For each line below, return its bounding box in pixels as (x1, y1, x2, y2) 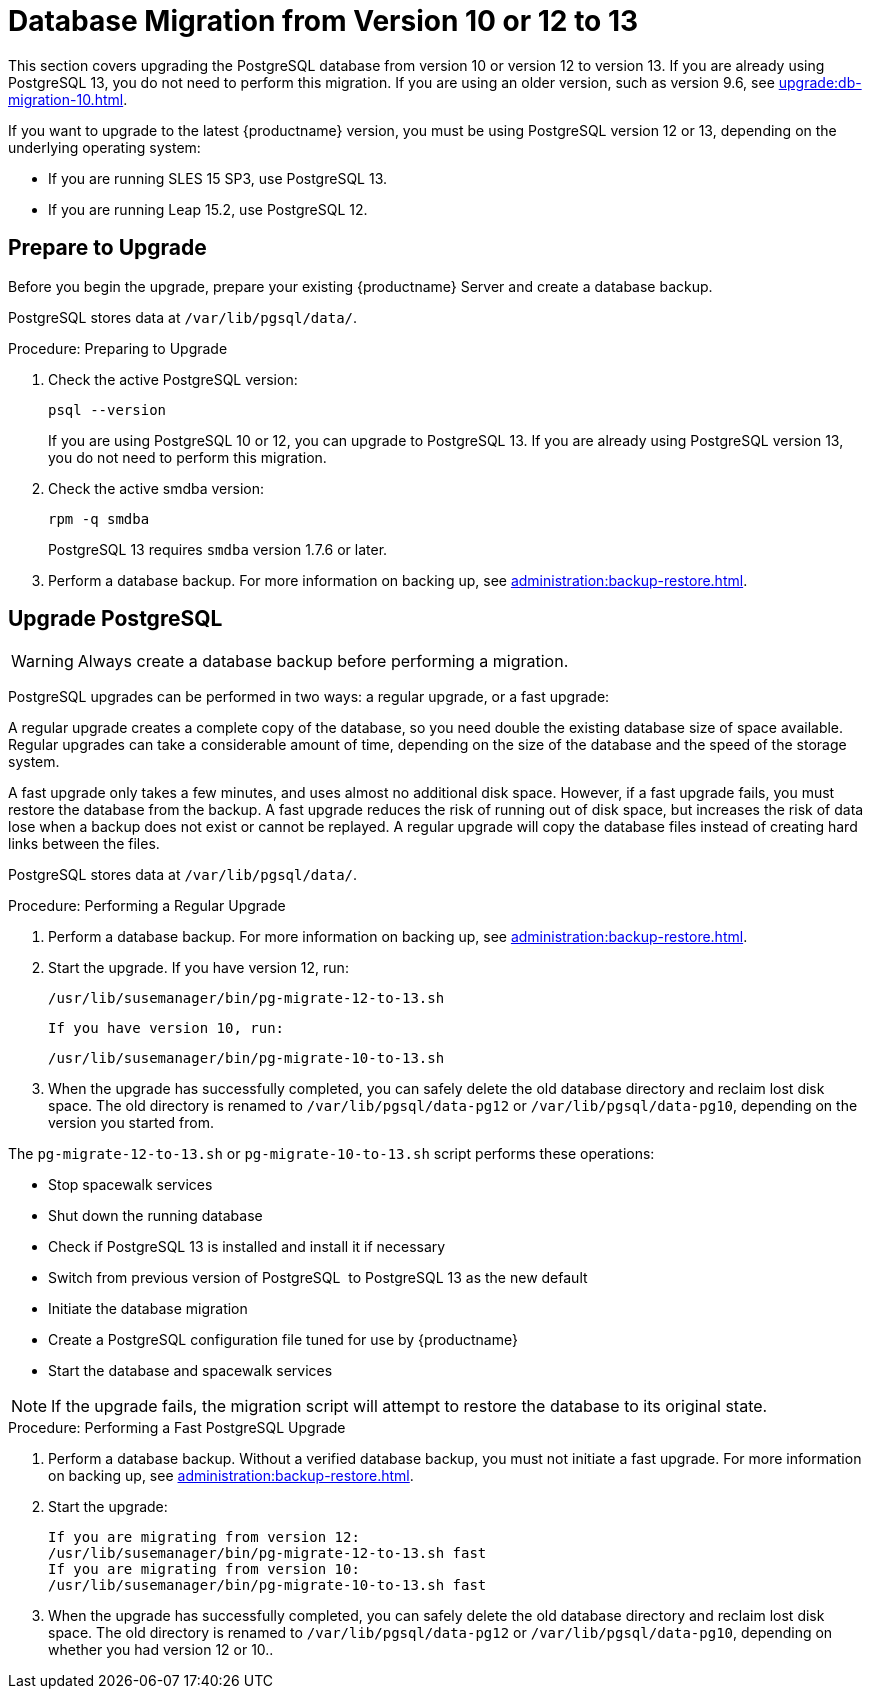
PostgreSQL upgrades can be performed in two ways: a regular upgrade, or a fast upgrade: (8, 688, 610, 706)
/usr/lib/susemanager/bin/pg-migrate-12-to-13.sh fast (48, 1545, 487, 1562)
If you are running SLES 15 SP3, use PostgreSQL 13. (48, 169, 388, 187)
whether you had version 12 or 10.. (48, 1641, 274, 1659)
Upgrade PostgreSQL (8, 606, 223, 632)
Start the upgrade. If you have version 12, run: (48, 959, 349, 977)
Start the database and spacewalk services (48, 1362, 333, 1380)
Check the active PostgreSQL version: (48, 370, 298, 388)
